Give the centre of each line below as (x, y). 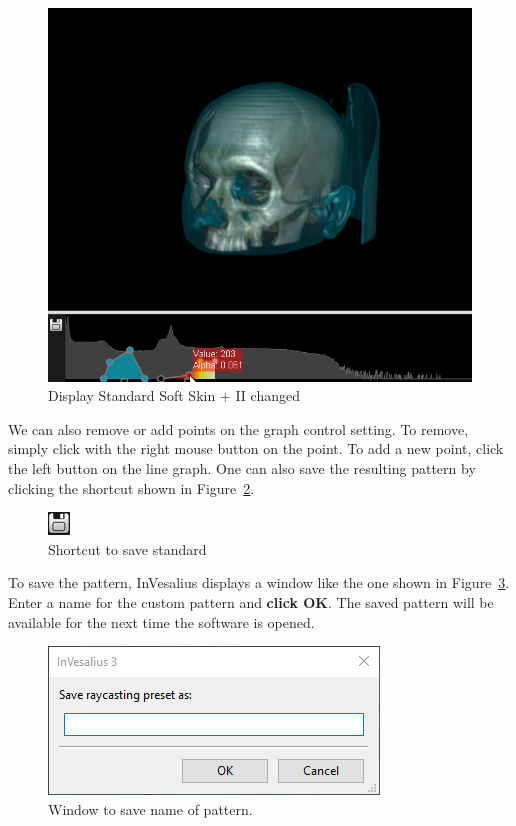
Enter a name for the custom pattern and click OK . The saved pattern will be (251, 602)
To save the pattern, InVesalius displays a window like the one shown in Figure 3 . (259, 582)
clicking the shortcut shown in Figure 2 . (131, 487)
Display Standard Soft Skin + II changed (174, 395)
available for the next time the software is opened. (161, 621)
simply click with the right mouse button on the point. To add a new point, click (256, 448)
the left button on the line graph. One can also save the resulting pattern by (242, 468)
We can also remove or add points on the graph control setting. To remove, (238, 428)
